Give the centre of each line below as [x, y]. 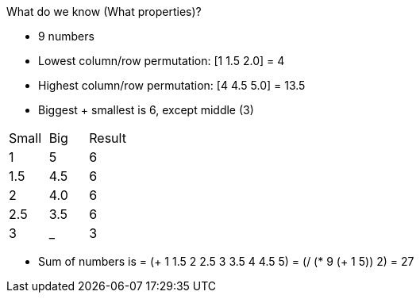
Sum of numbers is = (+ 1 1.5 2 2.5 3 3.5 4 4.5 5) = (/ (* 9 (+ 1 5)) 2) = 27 [226, 261]
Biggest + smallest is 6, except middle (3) [146, 110]
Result [108, 138]
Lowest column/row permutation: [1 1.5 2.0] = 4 [162, 61]
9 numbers [66, 36]
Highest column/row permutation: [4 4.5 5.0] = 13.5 [172, 85]
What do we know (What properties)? [104, 11]
